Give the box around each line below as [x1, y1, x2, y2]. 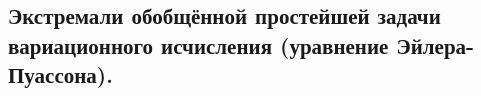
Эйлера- [396, 29, 475, 60]
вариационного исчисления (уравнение [8, 29, 389, 60]
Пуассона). [8, 59, 113, 90]
